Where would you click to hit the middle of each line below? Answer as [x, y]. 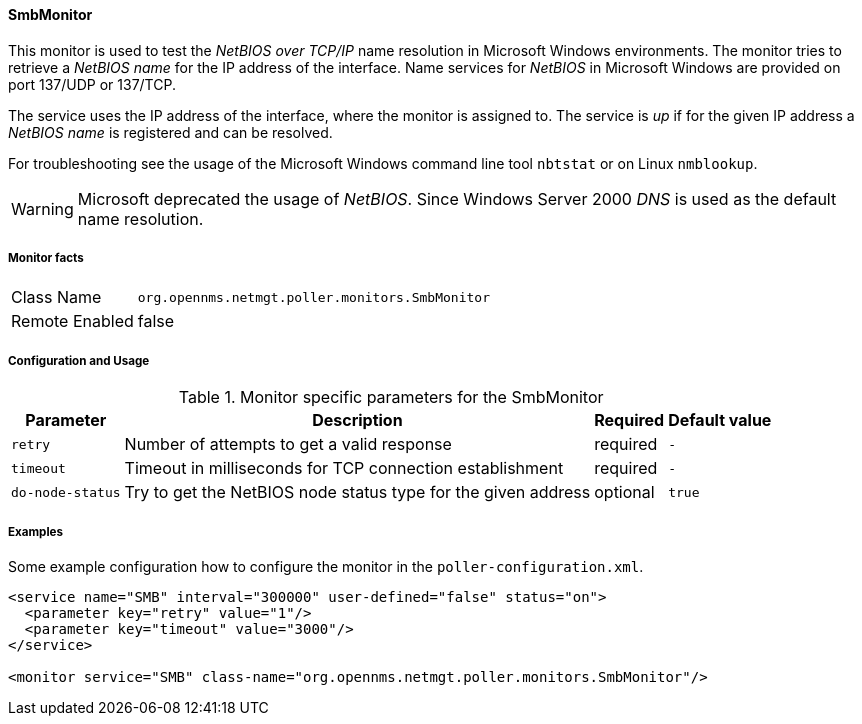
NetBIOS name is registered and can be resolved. [170, 132]
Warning [42, 208]
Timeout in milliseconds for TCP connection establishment [344, 468]
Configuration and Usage [79, 360]
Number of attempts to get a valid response [288, 444]
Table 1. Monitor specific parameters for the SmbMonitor [391, 397]
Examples [35, 531]
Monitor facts [46, 258]
